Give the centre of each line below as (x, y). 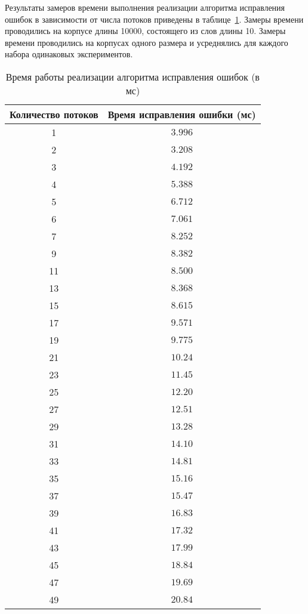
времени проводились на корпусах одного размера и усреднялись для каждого (147, 42)
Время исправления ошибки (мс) (182, 114)
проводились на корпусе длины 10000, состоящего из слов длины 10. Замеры (145, 31)
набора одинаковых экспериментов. (69, 54)
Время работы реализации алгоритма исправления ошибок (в (133, 76)
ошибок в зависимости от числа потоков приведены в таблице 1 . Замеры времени (154, 19)
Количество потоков (54, 114)
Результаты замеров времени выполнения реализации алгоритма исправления (145, 7)
